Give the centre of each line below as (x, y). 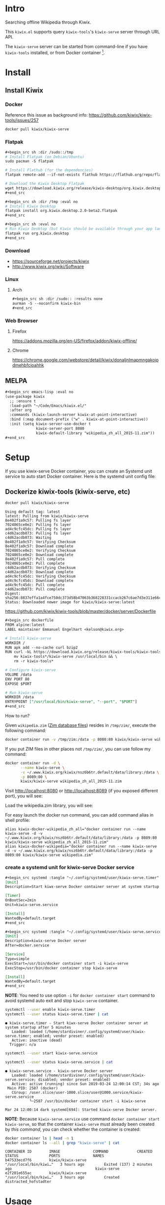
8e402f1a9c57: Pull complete (35, 559)
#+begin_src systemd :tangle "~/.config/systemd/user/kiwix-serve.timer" (82, 878)
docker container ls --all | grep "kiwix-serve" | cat (62, 1143)
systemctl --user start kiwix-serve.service (51, 1053)
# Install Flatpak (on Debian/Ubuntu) (45, 157)
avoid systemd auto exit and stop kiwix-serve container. (62, 1000)
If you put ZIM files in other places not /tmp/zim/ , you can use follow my (78, 749)
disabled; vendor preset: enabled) (74, 1080)
